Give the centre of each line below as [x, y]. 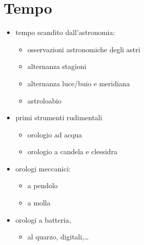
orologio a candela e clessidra [73, 151]
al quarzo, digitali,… [58, 237]
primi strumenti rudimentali [59, 117]
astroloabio [44, 100]
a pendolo [43, 185]
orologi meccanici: [43, 168]
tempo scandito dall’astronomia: [65, 32]
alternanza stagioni [57, 66]
